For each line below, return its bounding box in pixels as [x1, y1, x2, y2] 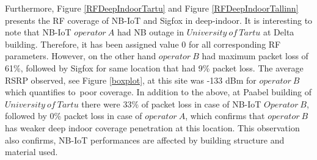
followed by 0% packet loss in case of [5, 109, 142, 122]
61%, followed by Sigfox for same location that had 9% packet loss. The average [5, 61, 304, 74]
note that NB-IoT [5, 26, 71, 38]
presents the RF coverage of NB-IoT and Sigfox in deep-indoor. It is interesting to [5, 13, 313, 26]
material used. [5, 145, 58, 158]
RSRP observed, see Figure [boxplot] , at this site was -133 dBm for [5, 73, 257, 86]
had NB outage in [117, 26, 184, 38]
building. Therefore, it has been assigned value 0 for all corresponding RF [5, 37, 281, 50]
